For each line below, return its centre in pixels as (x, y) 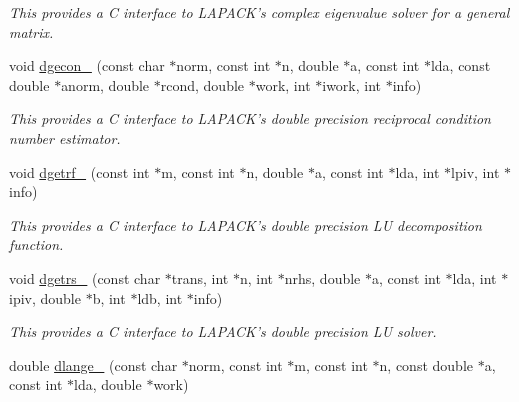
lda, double (108, 384)
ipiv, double (45, 297)
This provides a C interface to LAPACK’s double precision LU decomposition (245, 224)
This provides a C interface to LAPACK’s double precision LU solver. (223, 331)
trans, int (200, 277)
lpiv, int (475, 171)
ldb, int (160, 297)
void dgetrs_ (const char (85, 277)
